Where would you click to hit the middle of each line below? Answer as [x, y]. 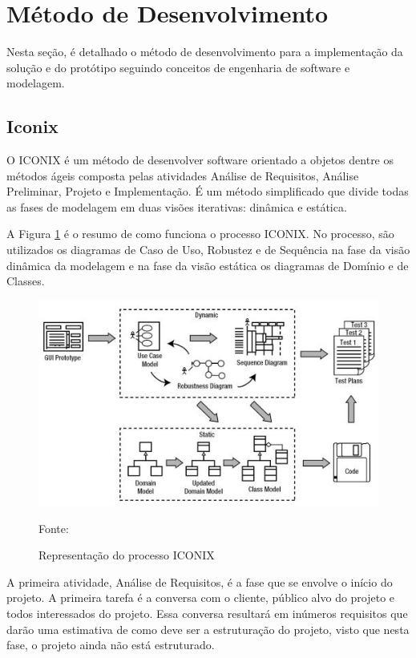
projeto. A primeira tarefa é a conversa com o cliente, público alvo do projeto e [201, 597]
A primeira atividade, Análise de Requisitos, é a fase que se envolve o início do [200, 581]
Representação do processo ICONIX [127, 555]
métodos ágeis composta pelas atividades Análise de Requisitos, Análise [183, 175]
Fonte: [54, 528]
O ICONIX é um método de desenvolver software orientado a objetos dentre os [200, 160]
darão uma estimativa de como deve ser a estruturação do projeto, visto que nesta [208, 629]
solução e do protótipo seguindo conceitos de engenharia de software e [178, 67]
